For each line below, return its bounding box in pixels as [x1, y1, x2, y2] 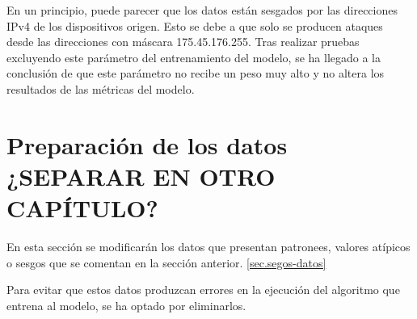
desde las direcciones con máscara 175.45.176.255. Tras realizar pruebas [6, 33, 360, 50]
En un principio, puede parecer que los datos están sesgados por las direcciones [6, 2, 398, 18]
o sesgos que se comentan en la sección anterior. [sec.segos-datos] [6, 254, 326, 271]
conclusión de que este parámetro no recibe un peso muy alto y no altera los [6, 65, 385, 82]
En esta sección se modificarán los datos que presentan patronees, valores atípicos [6, 238, 411, 255]
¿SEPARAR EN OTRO [6, 159, 276, 192]
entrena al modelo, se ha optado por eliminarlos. [6, 296, 246, 313]
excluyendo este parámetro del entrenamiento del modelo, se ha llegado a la [6, 48, 381, 65]
